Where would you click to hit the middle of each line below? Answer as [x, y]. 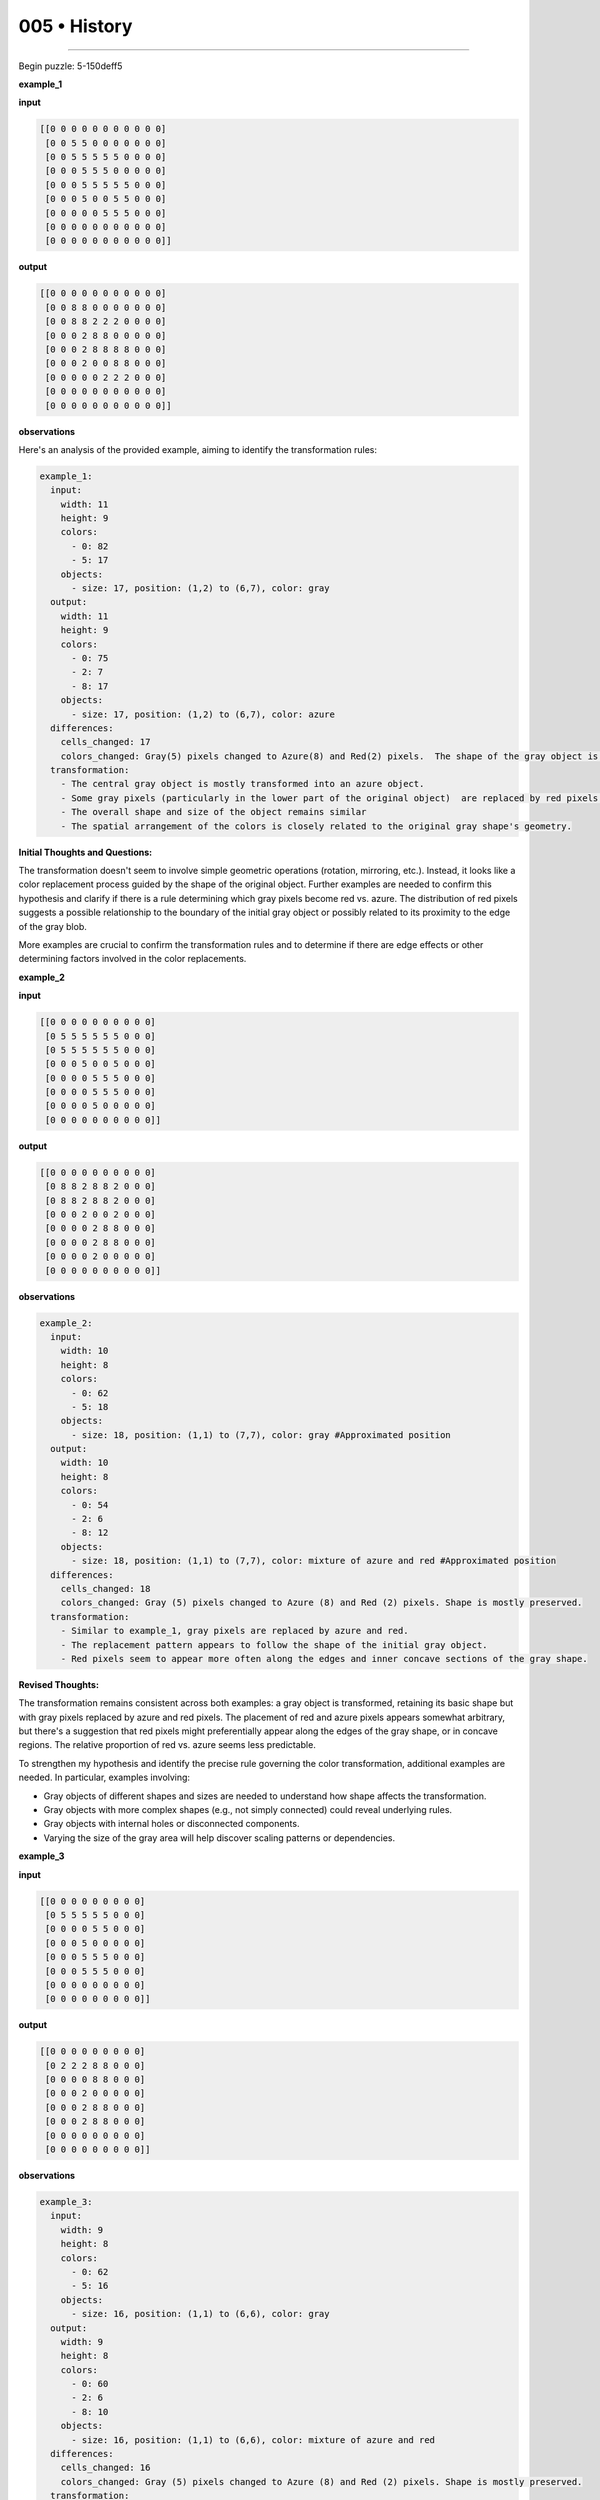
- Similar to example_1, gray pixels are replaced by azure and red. [234, 1631]
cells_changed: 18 [105, 1588]
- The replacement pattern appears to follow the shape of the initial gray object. [274, 1644]
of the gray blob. [52, 926]
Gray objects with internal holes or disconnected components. [171, 1824]
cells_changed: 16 [105, 2468]
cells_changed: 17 [105, 742]
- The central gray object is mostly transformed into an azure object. [242, 784]
